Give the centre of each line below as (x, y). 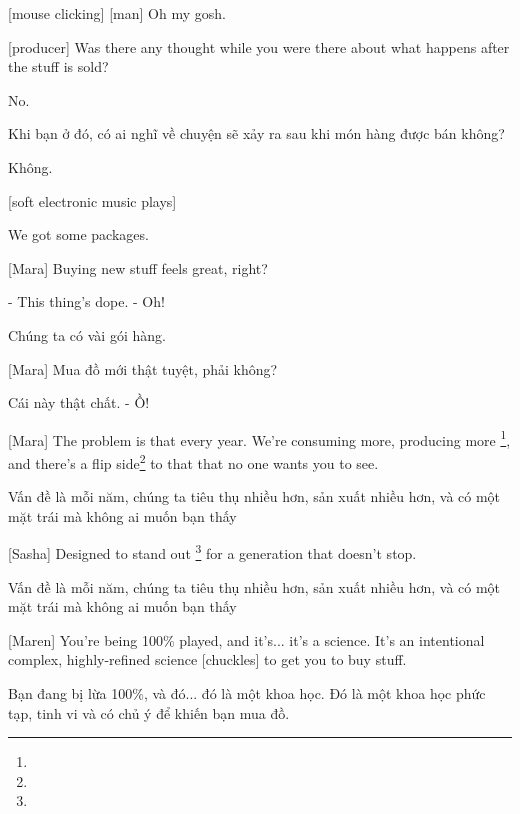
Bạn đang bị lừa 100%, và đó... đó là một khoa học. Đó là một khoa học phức (247, 693)
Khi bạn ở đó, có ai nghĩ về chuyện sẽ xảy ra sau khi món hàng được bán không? (256, 133)
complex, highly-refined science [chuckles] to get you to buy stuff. (207, 659)
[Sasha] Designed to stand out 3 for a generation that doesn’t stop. (212, 552)
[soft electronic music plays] (92, 200)
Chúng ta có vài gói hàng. (87, 334)
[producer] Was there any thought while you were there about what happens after (259, 46)
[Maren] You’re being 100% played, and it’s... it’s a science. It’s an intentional (246, 639)
